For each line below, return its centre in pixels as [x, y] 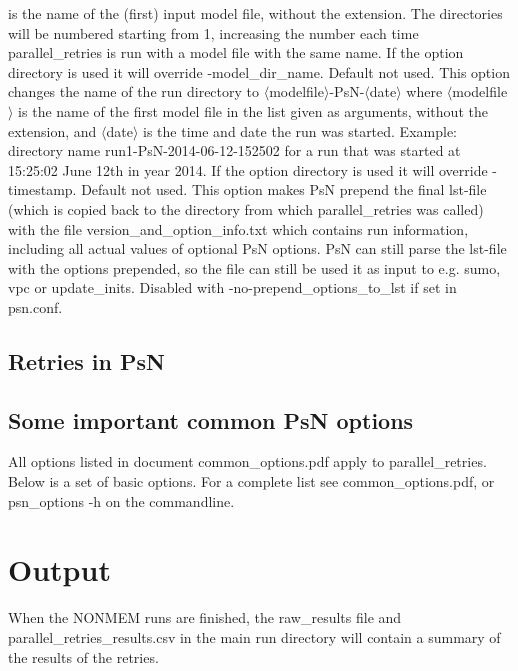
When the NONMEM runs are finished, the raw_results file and [205, 617]
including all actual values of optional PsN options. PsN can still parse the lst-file [257, 248]
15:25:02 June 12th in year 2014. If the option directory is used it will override [248, 169]
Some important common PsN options [211, 419]
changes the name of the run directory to [134, 91]
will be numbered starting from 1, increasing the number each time [213, 32]
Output [59, 569]
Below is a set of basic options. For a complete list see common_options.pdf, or [251, 481]
